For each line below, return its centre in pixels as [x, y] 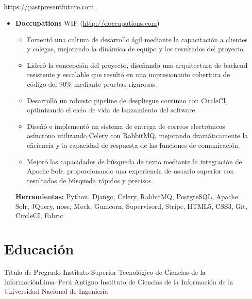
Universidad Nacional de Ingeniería [56, 291]
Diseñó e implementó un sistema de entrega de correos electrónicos [126, 126]
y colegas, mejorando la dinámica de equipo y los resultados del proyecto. [136, 49]
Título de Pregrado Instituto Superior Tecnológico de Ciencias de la [105, 272]
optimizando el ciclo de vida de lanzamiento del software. [112, 110]
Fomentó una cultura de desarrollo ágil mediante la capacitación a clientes [137, 39]
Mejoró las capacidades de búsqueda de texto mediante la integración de [134, 161]
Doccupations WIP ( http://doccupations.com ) [87, 23]
